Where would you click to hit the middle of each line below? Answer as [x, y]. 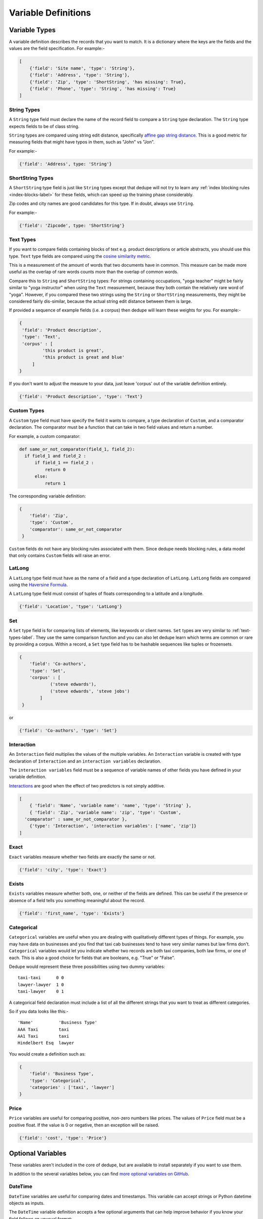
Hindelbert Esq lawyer [46, 1043]
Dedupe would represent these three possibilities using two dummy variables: [87, 966]
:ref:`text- [241, 630]
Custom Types [27, 411]
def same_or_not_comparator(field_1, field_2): [77, 449]
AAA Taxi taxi [43, 1029]
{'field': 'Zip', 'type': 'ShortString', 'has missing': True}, [108, 82]
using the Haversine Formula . [38, 585]
